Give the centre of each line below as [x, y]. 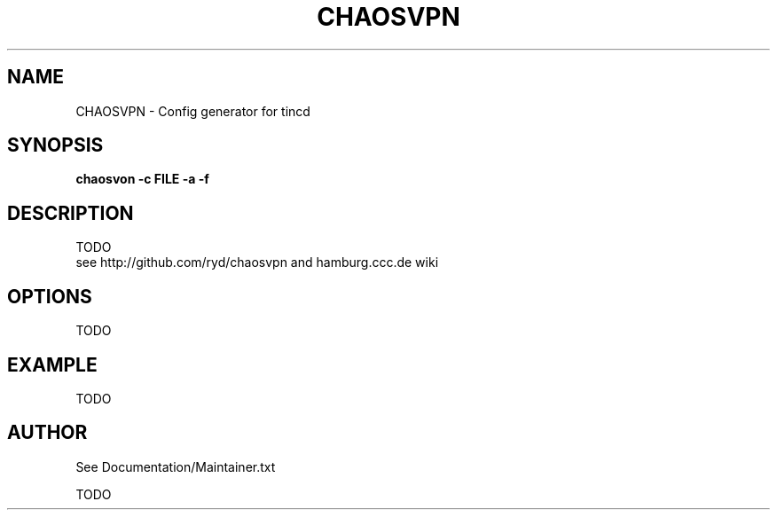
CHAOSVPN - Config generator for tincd [193, 111]
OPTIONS [50, 296]
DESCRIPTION [71, 213]
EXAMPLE [52, 364]
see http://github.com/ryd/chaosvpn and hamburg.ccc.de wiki [257, 262]
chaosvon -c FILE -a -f [142, 179]
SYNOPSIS [55, 145]
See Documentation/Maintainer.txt [176, 466]
